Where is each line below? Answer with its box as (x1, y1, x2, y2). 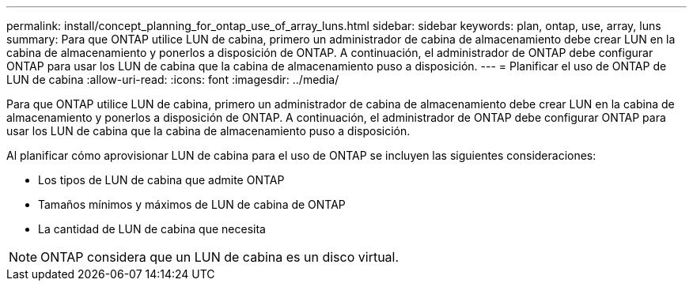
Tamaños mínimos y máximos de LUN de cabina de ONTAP (38, 198, 346, 211)
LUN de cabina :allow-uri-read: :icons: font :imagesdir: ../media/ (6, 73, 339, 86)
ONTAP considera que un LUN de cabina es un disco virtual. (40, 249, 400, 265)
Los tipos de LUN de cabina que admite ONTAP (38, 173, 285, 187)
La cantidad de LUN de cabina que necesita (38, 222, 266, 236)
